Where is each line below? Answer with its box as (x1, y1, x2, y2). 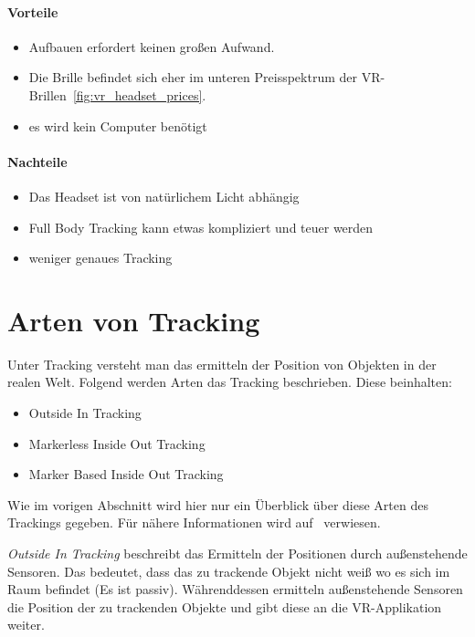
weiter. (7, 615, 45, 634)
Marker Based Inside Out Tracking (28, 465, 224, 484)
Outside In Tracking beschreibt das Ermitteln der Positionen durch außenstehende (7, 544, 468, 563)
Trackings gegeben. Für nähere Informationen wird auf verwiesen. (7, 513, 381, 532)
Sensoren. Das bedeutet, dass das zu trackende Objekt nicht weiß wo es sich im (7, 561, 450, 580)
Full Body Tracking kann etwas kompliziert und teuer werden (28, 217, 374, 236)
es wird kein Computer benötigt (28, 116, 207, 135)
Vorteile (7, 2, 58, 21)
